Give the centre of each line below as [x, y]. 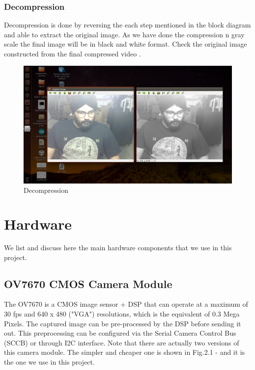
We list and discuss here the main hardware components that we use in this [118, 248]
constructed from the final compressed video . [72, 53]
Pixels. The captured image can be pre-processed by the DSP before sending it [123, 323]
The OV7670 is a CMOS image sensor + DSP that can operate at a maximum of [126, 304]
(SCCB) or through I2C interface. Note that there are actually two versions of [122, 342]
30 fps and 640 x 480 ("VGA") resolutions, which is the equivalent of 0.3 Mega [122, 314]
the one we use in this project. [49, 362]
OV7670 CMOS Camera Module [88, 283]
